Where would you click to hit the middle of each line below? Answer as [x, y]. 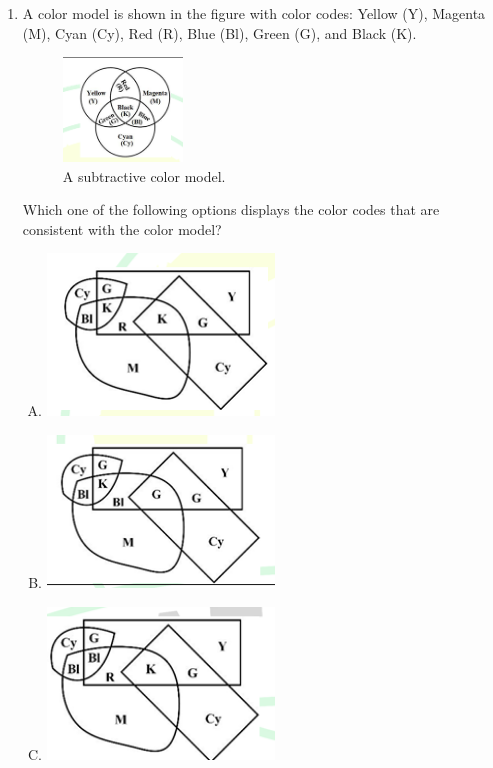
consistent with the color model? [122, 228]
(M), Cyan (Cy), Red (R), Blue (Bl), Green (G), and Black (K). [219, 32]
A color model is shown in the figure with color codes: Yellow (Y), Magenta [254, 13]
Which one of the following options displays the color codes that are [231, 209]
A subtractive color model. [144, 175]
